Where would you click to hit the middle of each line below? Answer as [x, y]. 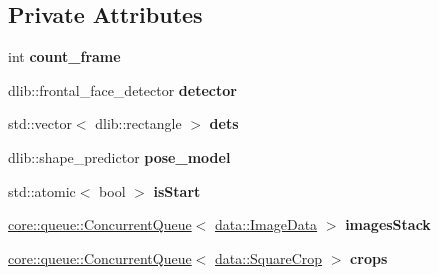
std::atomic [42, 190]
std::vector [40, 123]
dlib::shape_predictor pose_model [119, 156]
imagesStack [388, 224]
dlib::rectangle [138, 123]
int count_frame [64, 56]
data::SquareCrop [269, 257]
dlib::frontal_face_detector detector [122, 89]
